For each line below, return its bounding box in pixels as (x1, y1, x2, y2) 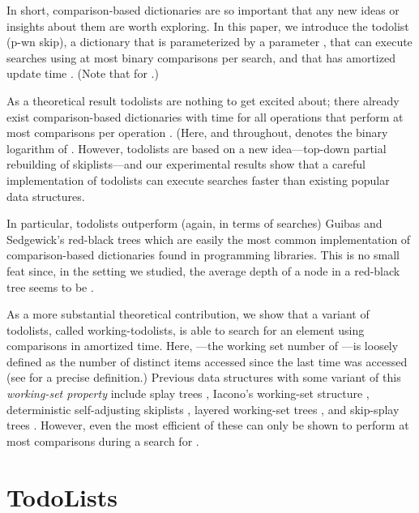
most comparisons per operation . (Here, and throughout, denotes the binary (6, 124, 388, 141)
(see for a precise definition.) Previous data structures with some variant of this (6, 369, 401, 386)
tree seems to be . (6, 278, 94, 295)
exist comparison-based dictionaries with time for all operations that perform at (6, 108, 404, 125)
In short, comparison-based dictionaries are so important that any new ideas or (6, 2, 400, 18)
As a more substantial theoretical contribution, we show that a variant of (6, 306, 370, 323)
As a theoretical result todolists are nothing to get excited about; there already (6, 92, 400, 109)
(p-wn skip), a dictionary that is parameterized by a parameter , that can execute (6, 33, 413, 50)
